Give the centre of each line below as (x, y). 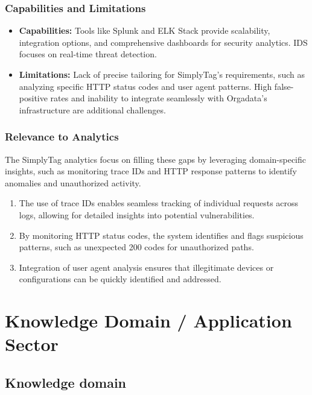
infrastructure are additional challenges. (92, 109)
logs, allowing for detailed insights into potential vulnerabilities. (137, 214)
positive (33, 98)
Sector (32, 344)
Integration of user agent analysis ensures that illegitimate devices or (146, 267)
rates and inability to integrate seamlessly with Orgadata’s (159, 98)
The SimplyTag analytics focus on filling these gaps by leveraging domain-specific (155, 159)
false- (284, 86)
